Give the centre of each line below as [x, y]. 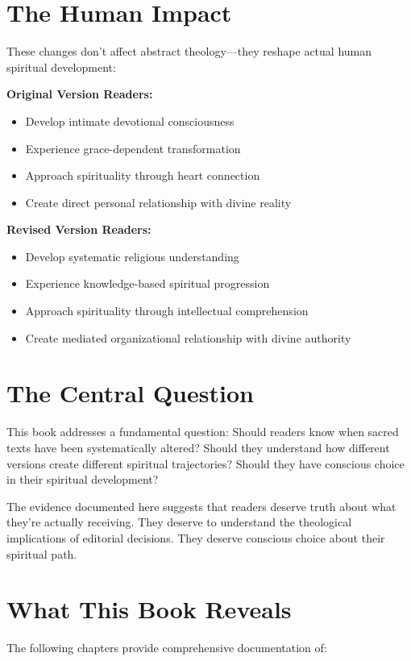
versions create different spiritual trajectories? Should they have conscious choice [205, 463]
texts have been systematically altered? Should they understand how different [198, 447]
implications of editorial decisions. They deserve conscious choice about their [196, 537]
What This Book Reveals [149, 609]
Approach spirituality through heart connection [143, 175]
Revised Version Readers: [79, 229]
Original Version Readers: [80, 94]
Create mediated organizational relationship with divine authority [188, 337]
